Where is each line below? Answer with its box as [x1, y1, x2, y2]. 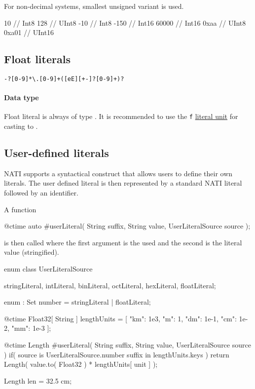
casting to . [4, 121, 38, 131]
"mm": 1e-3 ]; [11, 323, 51, 333]
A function [4, 204, 36, 214]
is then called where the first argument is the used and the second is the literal [4, 237, 242, 247]
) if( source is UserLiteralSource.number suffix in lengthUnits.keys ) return [4, 349, 229, 359]
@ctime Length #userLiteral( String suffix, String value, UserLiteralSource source [4, 340, 251, 350]
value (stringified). [4, 247, 59, 257]
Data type [4, 92, 39, 103]
